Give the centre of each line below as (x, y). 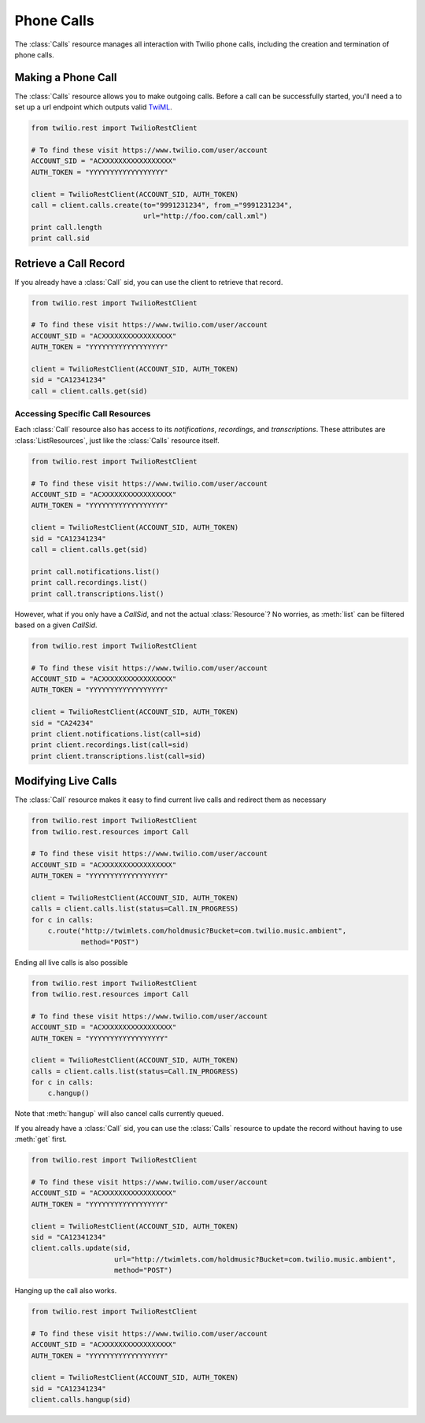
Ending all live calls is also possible (71, 962)
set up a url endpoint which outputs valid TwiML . (93, 107)
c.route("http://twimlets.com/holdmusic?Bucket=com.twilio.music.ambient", (197, 931)
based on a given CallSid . (56, 625)
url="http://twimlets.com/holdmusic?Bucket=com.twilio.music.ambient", (255, 1259)
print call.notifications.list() (96, 571)
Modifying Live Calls (66, 781)
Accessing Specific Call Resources (83, 414)
